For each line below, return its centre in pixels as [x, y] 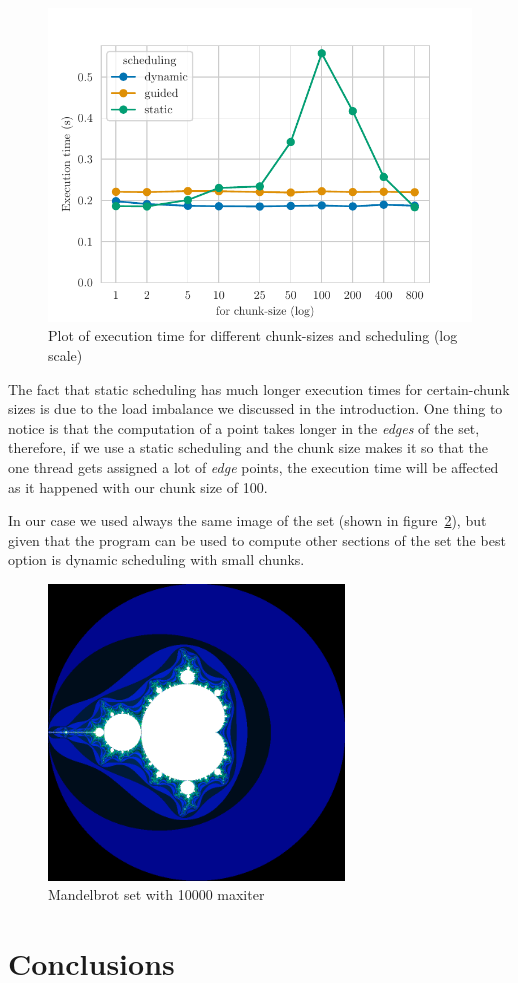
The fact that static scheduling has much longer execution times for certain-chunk [259, 388]
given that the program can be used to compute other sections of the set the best [257, 539]
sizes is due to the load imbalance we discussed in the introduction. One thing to [255, 408]
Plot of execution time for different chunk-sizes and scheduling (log [253, 335]
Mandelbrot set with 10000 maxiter [156, 894]
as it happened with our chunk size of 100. [138, 486]
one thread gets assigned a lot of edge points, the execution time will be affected [253, 466]
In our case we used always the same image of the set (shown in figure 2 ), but [247, 520]
